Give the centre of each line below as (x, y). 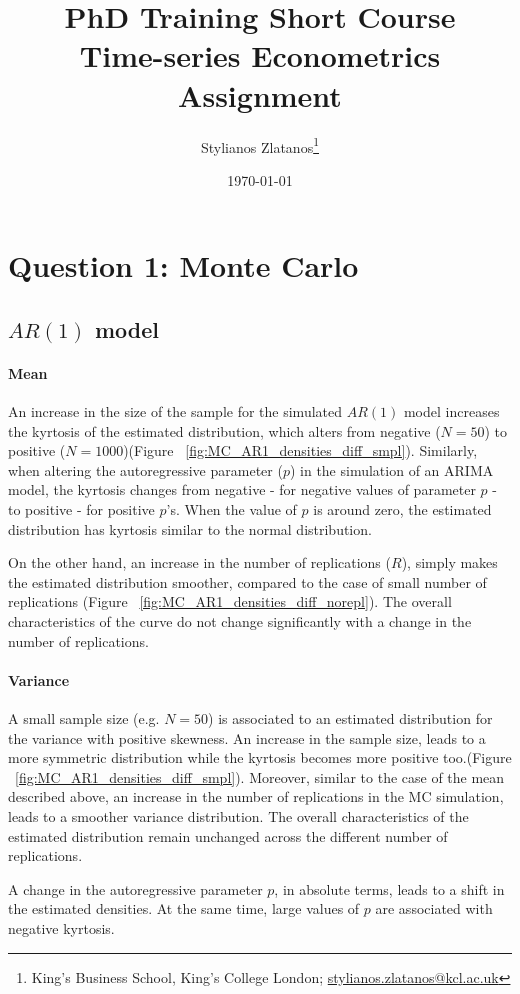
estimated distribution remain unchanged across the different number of (228, 835)
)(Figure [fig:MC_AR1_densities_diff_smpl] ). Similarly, (300, 450)
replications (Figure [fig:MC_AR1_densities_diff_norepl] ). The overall (230, 601)
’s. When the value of (231, 509)
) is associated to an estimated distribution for (350, 718)
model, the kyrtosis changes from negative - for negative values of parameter (242, 489)
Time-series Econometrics (260, 55)
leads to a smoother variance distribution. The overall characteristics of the (238, 816)
